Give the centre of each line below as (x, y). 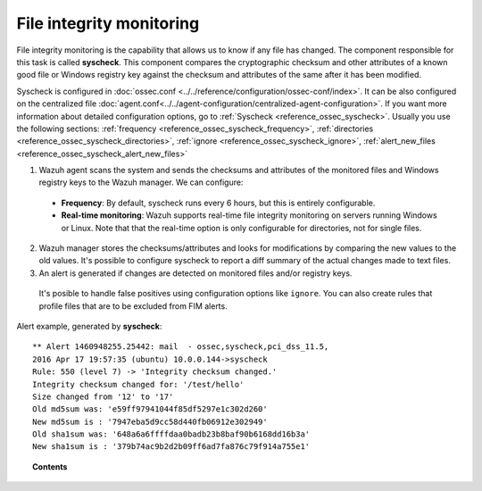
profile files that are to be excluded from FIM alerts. (133, 306)
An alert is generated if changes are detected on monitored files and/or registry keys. (195, 273)
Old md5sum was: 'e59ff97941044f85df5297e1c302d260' (150, 409)
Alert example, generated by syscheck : (89, 326)
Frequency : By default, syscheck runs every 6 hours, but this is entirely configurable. (218, 203)
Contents (50, 466)
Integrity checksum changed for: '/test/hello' (138, 384)
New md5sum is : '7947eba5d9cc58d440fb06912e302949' (150, 421)
